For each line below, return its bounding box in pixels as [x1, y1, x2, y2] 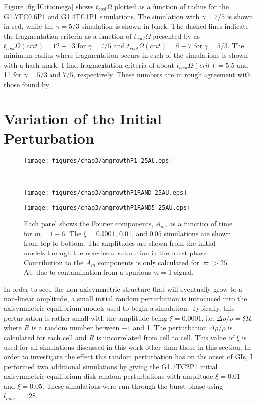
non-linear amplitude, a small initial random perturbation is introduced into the [4, 293, 247, 303]
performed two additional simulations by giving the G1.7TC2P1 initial [4, 361, 218, 371]
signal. [174, 267, 194, 277]
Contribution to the [24, 257, 84, 267]
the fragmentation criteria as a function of [4, 30, 132, 41]
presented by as [153, 30, 200, 41]
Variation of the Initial [4, 108, 162, 128]
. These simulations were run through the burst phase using [42, 380, 223, 391]
